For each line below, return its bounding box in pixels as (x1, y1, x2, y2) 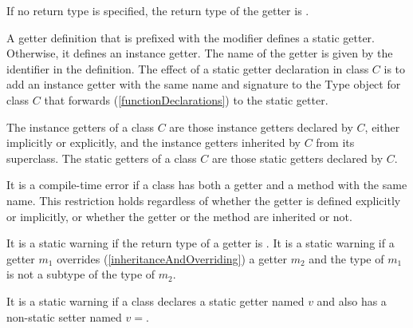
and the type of (309, 250, 384, 267)
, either (364, 118, 400, 135)
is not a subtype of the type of (6, 266, 155, 283)
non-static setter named (6, 308, 122, 325)
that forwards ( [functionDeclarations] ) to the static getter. (44, 91, 328, 108)
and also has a (317, 292, 387, 309)
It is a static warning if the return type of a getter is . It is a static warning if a (6, 235, 395, 251)
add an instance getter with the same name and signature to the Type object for (6, 76, 401, 93)
